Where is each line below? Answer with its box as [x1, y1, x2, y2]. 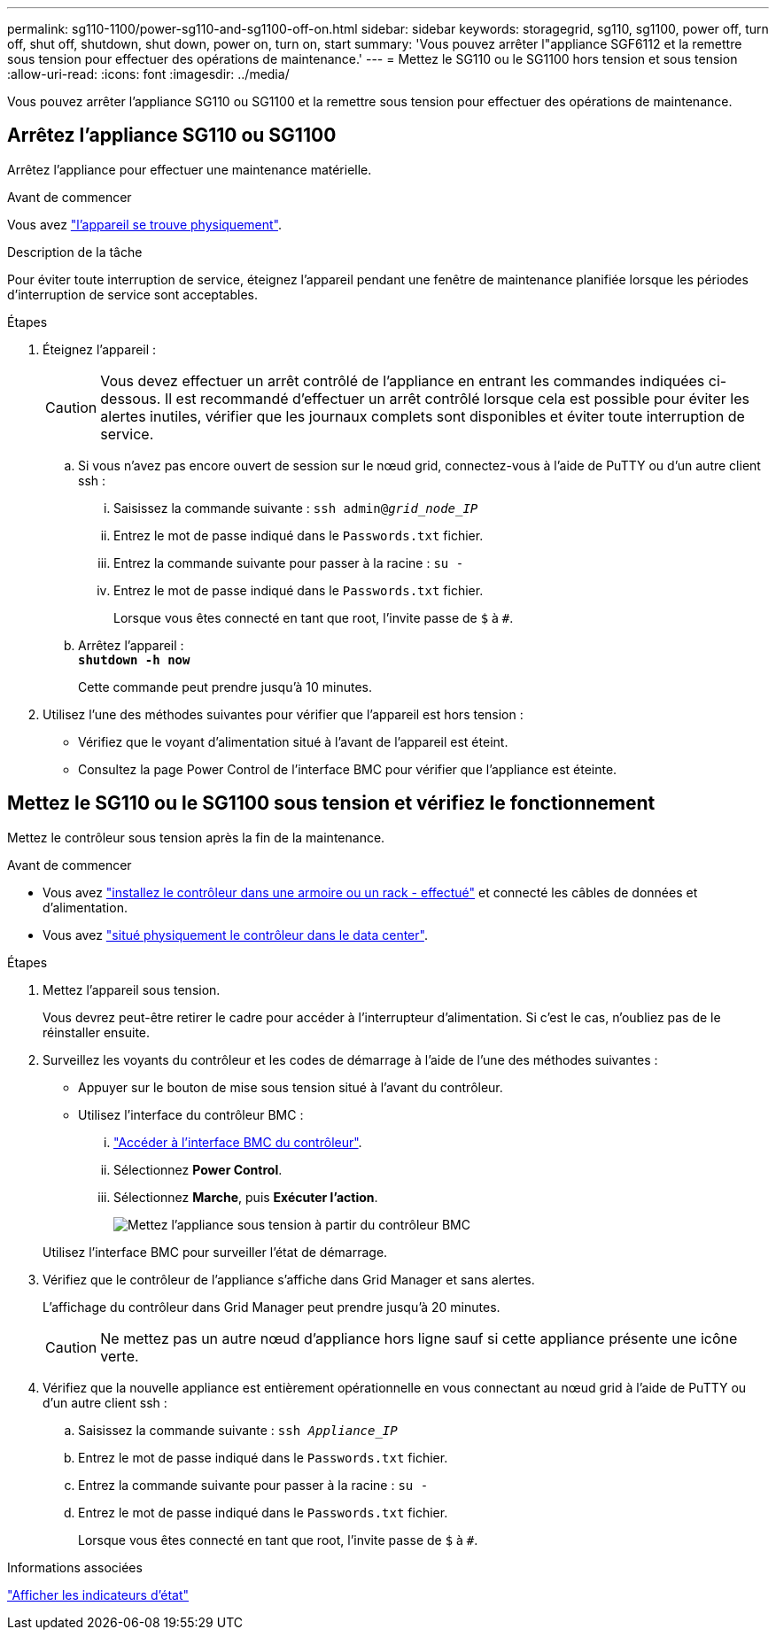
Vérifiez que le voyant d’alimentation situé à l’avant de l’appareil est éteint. [78, 733, 508, 749]
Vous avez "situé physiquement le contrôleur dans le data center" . [43, 927, 428, 943]
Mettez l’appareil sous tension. [43, 981, 221, 997]
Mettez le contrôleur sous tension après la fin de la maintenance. [7, 829, 385, 845]
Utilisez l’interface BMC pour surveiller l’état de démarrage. [43, 1244, 388, 1260]
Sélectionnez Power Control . [113, 1161, 283, 1177]
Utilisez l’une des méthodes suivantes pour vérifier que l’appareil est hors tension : [43, 706, 524, 722]
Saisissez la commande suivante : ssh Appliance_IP [78, 1422, 398, 1438]
